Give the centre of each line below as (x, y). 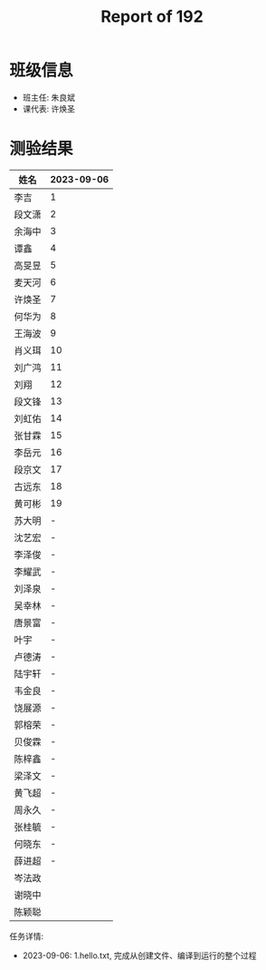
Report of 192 (152, 17)
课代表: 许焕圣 (48, 108)
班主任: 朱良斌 (48, 97)
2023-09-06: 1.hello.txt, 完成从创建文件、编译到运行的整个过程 (139, 955)
